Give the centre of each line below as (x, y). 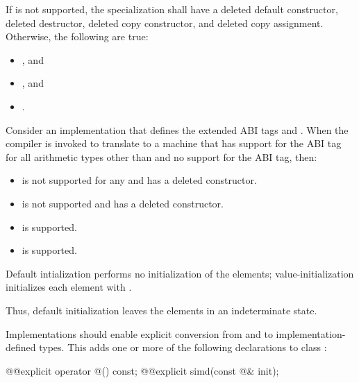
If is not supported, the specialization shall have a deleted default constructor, (172, 9)
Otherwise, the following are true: (77, 36)
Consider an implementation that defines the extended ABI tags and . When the (177, 129)
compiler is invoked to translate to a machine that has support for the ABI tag (174, 143)
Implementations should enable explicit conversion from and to (139, 333)
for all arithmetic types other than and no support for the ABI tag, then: (161, 156)
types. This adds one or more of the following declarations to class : (183, 347)
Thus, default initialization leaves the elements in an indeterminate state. (161, 310)
